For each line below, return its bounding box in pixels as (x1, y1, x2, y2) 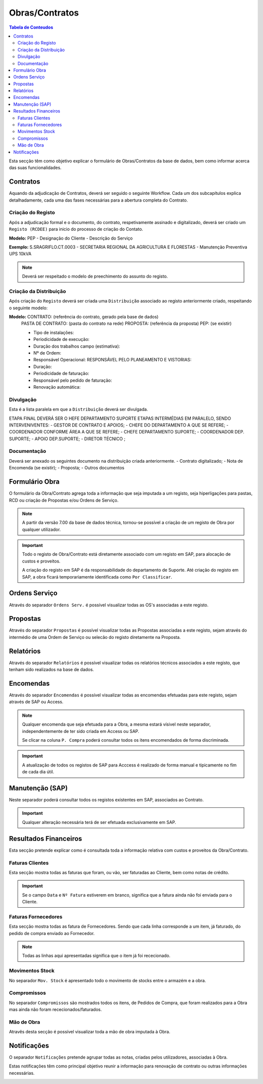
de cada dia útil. (22, 769, 55, 775)
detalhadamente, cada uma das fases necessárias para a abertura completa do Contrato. (9, 197, 188, 203)
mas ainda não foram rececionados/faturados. (9, 1007, 102, 1012)
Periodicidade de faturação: (33, 371, 90, 376)
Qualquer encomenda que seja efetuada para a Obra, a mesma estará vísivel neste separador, (22, 721, 211, 728)
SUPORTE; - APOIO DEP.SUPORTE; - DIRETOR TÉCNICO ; (9, 436, 126, 442)
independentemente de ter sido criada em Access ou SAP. (22, 728, 140, 734)
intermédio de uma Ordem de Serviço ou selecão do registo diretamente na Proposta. (9, 634, 181, 640)
